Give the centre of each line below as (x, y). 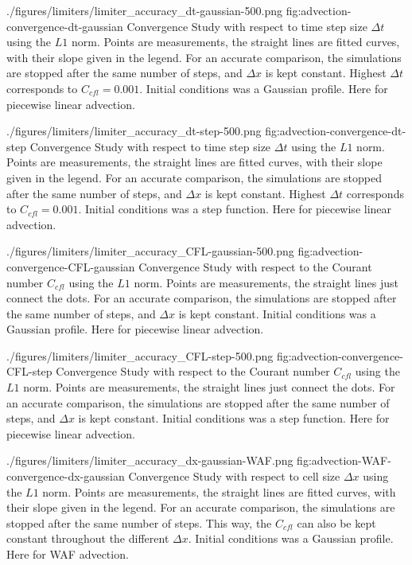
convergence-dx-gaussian (66, 476)
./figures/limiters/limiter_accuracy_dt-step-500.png (134, 131)
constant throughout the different (88, 538)
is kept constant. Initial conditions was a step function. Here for (234, 418)
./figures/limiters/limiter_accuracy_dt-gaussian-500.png (144, 10)
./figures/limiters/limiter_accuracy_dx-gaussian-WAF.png (150, 460)
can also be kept (336, 522)
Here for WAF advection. (68, 554)
